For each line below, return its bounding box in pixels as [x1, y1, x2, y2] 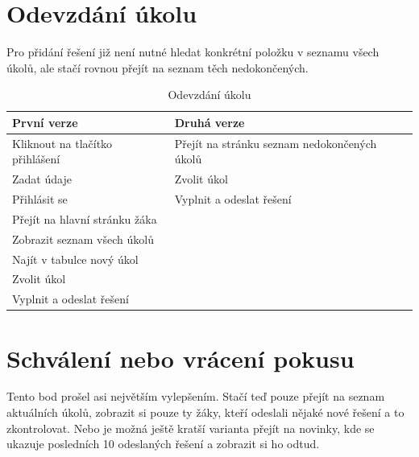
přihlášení [12, 150, 60, 167]
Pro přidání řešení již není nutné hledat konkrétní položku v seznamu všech [6, 43, 380, 60]
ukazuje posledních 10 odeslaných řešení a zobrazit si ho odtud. [6, 435, 320, 452]
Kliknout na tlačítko [12, 134, 113, 151]
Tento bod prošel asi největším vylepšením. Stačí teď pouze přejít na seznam [6, 388, 385, 405]
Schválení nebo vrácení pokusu [6, 341, 355, 374]
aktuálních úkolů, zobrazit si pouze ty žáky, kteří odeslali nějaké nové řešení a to [6, 404, 404, 421]
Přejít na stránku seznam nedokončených [174, 134, 377, 151]
